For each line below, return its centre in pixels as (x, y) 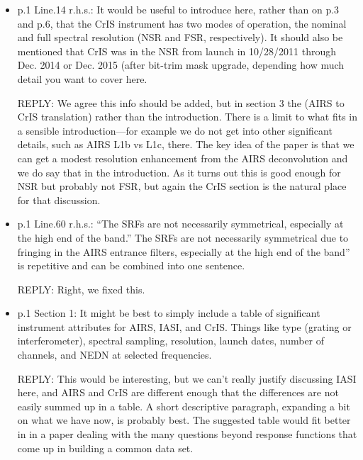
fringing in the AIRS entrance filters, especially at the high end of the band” (184, 251)
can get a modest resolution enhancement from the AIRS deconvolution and (183, 158)
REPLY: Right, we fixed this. (81, 289)
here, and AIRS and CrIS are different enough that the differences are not (178, 392)
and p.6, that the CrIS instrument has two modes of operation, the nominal (182, 23)
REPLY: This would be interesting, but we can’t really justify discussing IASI (187, 378)
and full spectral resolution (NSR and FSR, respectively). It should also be (180, 37)
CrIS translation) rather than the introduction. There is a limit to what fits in (188, 117)
